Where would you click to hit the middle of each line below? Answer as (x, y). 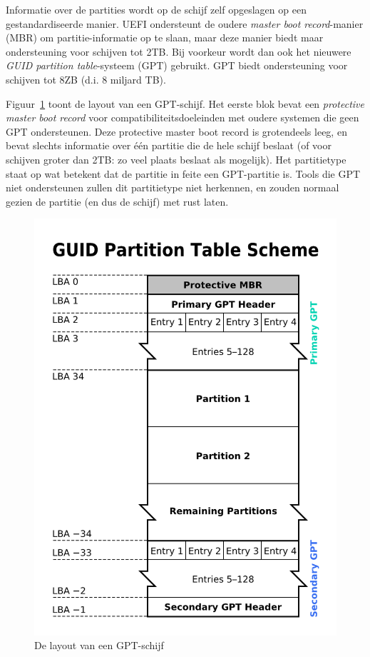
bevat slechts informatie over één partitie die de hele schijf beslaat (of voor (169, 145)
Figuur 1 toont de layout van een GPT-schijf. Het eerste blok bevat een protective (185, 103)
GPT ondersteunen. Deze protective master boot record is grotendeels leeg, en (176, 131)
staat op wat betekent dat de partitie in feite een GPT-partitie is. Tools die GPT (183, 173)
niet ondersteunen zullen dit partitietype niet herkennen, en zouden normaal (173, 187)
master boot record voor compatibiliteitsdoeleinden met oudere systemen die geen (183, 117)
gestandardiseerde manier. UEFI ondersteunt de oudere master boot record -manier (185, 23)
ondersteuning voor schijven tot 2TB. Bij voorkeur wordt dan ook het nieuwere (179, 51)
